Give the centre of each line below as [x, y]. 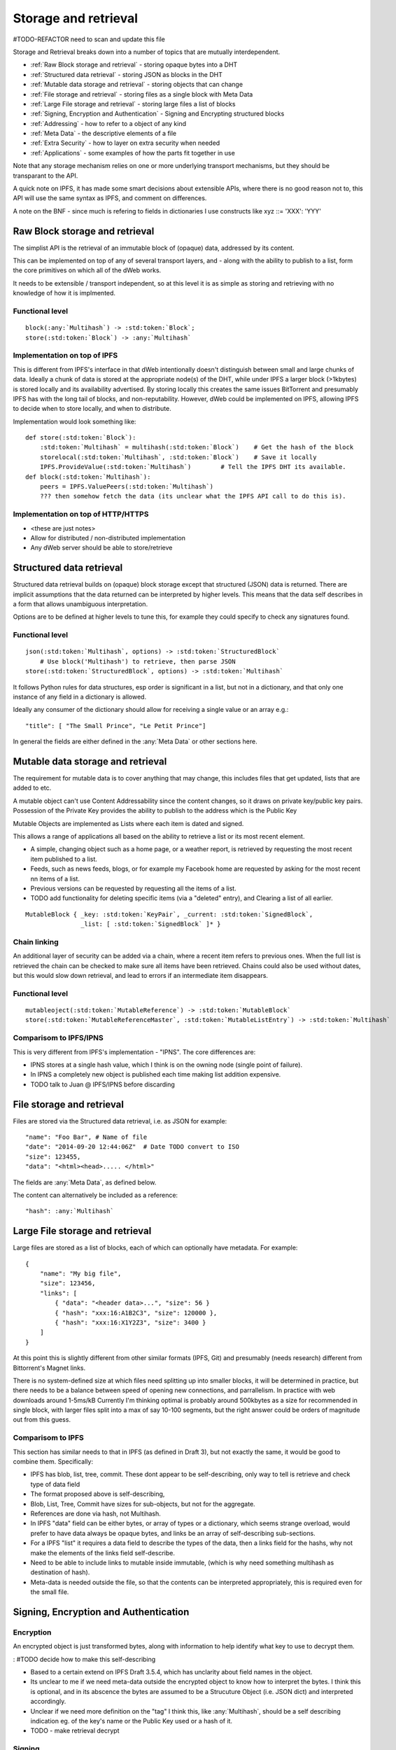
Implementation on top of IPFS [65, 356]
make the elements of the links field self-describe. [102, 1553]
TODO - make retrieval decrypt [75, 1731]
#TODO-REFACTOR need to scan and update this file [89, 39]
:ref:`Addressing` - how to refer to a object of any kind [108, 123]
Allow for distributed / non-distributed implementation [108, 538]
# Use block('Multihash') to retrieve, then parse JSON [137, 661]
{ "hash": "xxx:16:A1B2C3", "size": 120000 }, [136, 1313]
